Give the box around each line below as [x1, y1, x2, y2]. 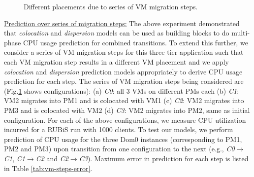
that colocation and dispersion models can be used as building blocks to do [4, 28, 229, 38]
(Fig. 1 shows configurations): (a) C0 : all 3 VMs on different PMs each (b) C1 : [4, 85, 239, 96]
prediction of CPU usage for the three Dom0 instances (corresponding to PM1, [4, 134, 242, 144]
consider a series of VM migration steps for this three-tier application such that [4, 47, 244, 57]
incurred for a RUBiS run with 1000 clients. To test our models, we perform [4, 124, 233, 135]
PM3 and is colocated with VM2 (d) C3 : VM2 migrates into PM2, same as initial [4, 105, 250, 115]
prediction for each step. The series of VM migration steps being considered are [4, 76, 244, 86]
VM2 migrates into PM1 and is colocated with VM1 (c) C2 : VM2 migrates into [4, 95, 244, 106]
